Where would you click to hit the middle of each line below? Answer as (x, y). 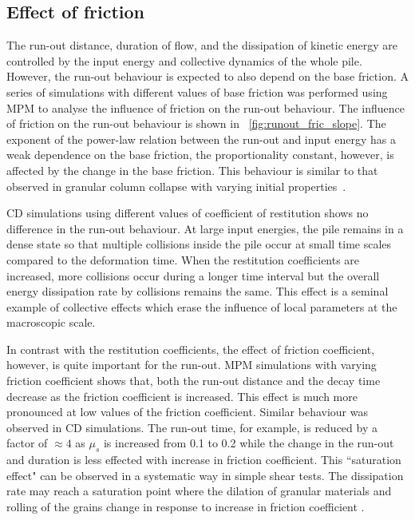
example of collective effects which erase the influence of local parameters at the (202, 306)
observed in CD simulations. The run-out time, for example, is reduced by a (192, 427)
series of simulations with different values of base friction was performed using (197, 91)
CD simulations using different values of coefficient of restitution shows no (188, 213)
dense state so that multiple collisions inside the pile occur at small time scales (199, 244)
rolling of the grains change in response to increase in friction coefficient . (186, 507)
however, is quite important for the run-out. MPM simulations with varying (192, 365)
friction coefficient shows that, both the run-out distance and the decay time (194, 381)
